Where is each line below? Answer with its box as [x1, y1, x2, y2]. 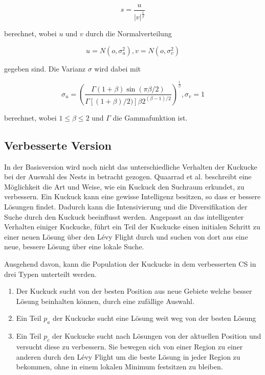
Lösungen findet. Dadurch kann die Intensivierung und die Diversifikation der [4, 201, 248, 212]
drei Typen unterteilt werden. [4, 268, 97, 279]
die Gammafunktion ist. [113, 112, 188, 123]
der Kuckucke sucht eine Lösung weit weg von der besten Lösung [52, 313, 256, 323]
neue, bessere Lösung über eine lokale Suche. [4, 241, 144, 252]
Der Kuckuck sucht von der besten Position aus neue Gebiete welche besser [16, 286, 252, 296]
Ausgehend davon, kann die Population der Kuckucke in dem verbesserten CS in [4, 258, 256, 269]
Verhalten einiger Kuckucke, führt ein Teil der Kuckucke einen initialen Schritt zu [4, 221, 260, 232]
